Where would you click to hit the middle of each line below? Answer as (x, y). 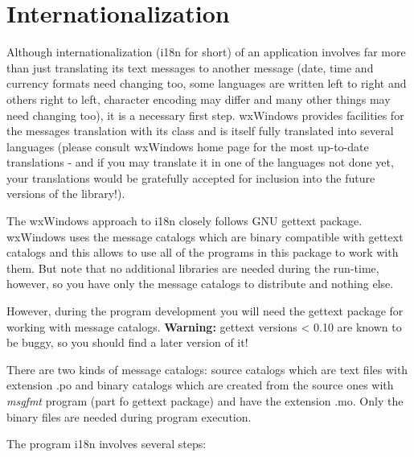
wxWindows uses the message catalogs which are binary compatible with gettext (205, 236)
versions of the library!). (66, 194)
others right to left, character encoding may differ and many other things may (199, 99)
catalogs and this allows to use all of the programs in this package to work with (203, 252)
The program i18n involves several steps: (107, 444)
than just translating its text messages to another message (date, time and (190, 67)
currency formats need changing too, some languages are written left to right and (207, 83)
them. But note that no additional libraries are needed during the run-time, (193, 268)
